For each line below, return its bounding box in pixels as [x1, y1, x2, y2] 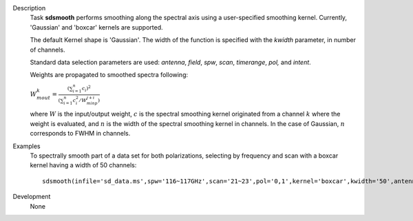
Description [12, 4, 46, 12]
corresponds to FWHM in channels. [30, 129, 131, 138]
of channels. [30, 45, 65, 54]
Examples [12, 142, 41, 150]
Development [12, 193, 51, 201]
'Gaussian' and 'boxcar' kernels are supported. [30, 23, 163, 31]
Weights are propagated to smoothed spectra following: [30, 71, 189, 79]
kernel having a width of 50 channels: [30, 161, 137, 169]
